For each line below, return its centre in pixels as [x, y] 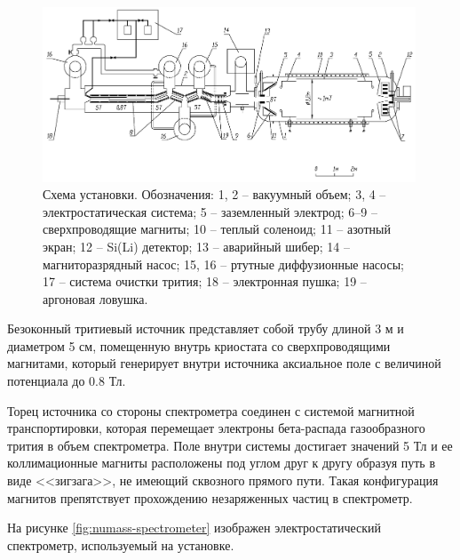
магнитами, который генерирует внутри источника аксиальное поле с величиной [224, 363]
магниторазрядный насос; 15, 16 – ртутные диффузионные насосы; [223, 264]
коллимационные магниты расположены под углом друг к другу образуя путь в [222, 463]
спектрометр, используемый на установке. [121, 544]
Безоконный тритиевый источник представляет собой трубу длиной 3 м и [206, 328]
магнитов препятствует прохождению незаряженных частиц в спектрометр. [210, 497]
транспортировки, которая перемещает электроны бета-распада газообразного [216, 428]
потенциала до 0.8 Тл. [67, 381]
